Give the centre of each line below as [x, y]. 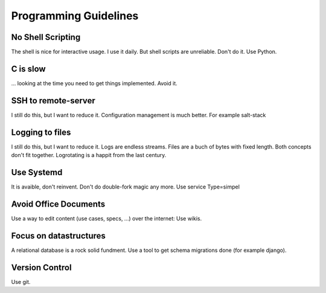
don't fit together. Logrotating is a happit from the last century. [89, 155]
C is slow [28, 69]
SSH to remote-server [53, 101]
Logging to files [41, 132]
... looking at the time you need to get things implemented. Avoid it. [94, 83]
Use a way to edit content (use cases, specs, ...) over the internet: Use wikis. [107, 218]
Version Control [41, 267]
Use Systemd [37, 172]
